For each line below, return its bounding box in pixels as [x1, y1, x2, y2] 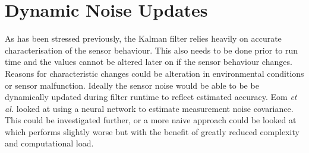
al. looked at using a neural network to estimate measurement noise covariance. [5, 102, 294, 114]
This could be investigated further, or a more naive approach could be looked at [5, 114, 297, 126]
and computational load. [5, 137, 94, 149]
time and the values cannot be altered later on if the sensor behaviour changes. [5, 55, 292, 68]
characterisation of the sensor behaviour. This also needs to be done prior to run [5, 43, 298, 56]
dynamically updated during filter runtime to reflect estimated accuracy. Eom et [5, 90, 297, 103]
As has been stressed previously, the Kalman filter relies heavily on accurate [5, 32, 282, 45]
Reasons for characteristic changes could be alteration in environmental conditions [5, 67, 304, 79]
